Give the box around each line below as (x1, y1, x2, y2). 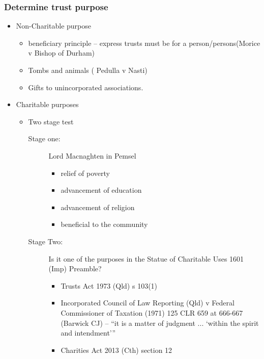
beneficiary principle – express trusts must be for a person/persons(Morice (28, 37, 260, 48)
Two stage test (28, 116, 74, 126)
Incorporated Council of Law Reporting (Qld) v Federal (61, 297, 234, 308)
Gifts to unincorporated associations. (28, 82, 143, 92)
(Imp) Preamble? (48, 263, 102, 274)
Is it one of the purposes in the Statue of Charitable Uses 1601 (48, 253, 244, 264)
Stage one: (28, 133, 61, 144)
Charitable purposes (16, 99, 79, 110)
